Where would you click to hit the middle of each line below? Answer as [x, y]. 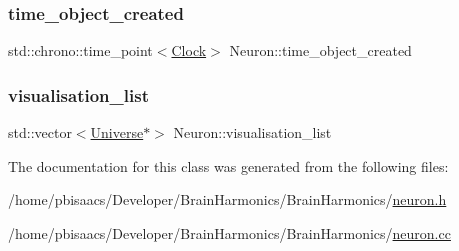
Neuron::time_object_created [320, 50]
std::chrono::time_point [80, 50]
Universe [117, 132]
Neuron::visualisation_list [252, 132]
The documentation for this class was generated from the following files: [228, 165]
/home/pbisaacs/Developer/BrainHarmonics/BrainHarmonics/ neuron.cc [229, 232]
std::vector [40, 132]
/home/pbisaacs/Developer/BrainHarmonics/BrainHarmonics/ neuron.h [227, 199]
